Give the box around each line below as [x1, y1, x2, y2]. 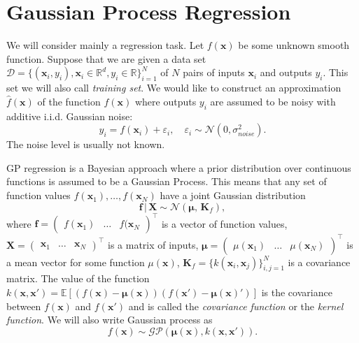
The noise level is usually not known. [6, 137, 165, 152]
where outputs [134, 94, 197, 108]
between [6, 298, 41, 313]
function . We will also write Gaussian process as [6, 312, 213, 327]
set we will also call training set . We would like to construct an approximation [6, 80, 342, 95]
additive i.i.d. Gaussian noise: [6, 108, 133, 123]
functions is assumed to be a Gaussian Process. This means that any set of [6, 174, 327, 189]
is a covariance [288, 254, 351, 269]
